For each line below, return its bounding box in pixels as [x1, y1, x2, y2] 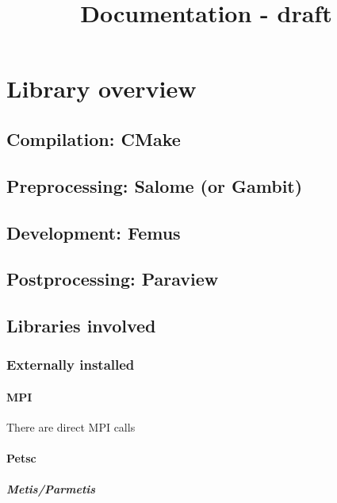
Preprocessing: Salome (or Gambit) [6, 173, 303, 198]
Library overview [6, 72, 197, 105]
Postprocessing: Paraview [6, 267, 219, 291]
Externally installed [6, 355, 135, 374]
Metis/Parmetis [6, 481, 96, 497]
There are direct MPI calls [6, 419, 136, 436]
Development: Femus [6, 220, 181, 244]
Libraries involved [6, 313, 156, 338]
